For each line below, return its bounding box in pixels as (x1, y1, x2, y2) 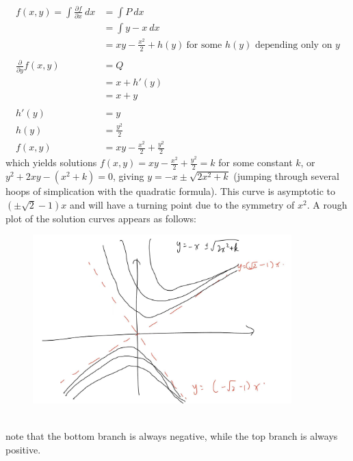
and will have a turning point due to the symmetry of (69, 197, 295, 211)
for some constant (218, 155, 293, 170)
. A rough (306, 197, 348, 211)
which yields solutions (5, 155, 97, 170)
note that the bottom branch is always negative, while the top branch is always (5, 429, 338, 443)
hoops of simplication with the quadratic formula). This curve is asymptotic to (5, 184, 335, 198)
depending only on (255, 40, 332, 50)
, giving (112, 169, 144, 183)
